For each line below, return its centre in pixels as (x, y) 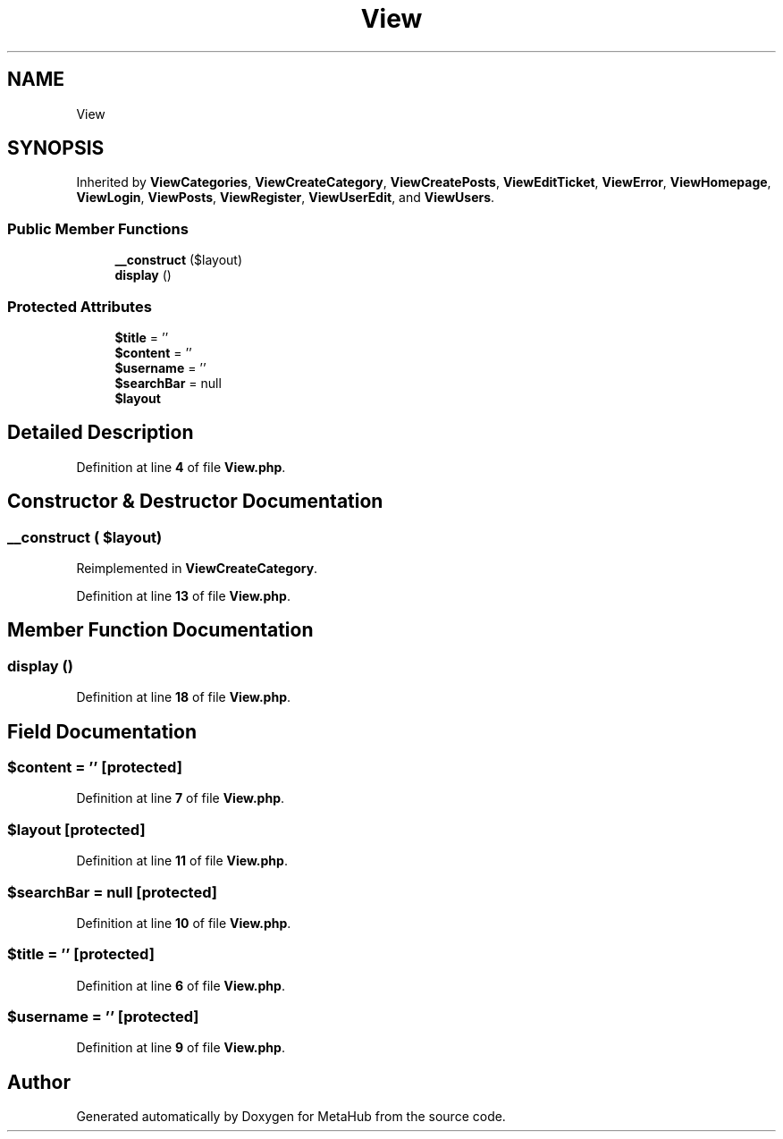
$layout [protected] (76, 829)
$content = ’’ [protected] (95, 768)
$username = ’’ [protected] (103, 1017)
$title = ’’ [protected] (81, 954)
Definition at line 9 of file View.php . (181, 1048)
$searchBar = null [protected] (112, 892)
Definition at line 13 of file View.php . (183, 596)
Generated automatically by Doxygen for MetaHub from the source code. (291, 1117)
